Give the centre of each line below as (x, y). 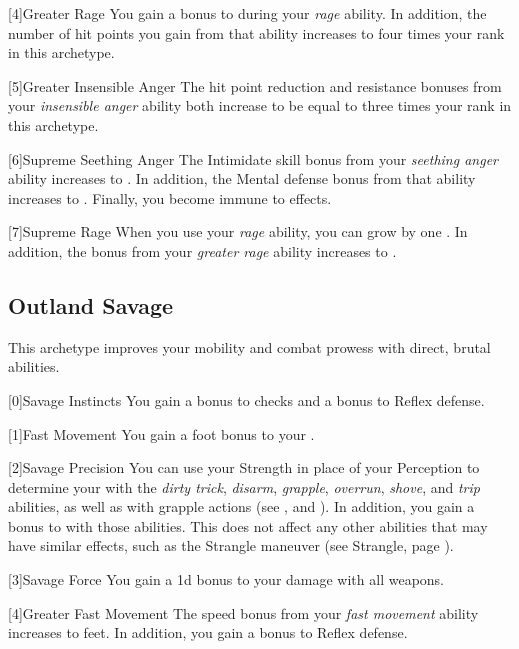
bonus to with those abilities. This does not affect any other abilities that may (248, 525)
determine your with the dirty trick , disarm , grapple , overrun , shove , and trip (244, 486)
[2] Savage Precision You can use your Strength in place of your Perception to (244, 467)
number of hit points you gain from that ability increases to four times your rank (256, 32)
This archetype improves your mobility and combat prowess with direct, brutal (249, 346)
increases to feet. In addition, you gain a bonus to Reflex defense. (208, 632)
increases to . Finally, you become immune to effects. (170, 197)
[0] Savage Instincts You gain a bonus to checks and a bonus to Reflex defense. (246, 399)
